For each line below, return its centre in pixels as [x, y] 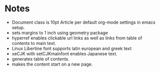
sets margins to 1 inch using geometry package [60, 33]
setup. [18, 27]
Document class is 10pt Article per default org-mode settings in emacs [83, 22]
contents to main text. [34, 43]
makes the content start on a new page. [52, 64]
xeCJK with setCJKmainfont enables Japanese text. [64, 54]
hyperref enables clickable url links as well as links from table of [77, 38]
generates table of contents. [40, 59]
